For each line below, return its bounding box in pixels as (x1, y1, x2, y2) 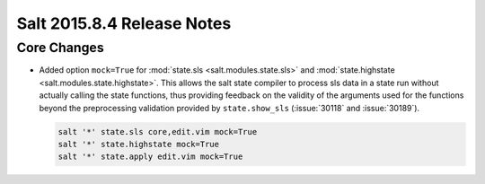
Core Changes (16, 39, 104, 56)
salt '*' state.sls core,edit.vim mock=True (57, 127, 258, 136)
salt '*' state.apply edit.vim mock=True (57, 152, 243, 162)
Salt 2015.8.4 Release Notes (16, 13, 232, 33)
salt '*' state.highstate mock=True (57, 139, 220, 149)
